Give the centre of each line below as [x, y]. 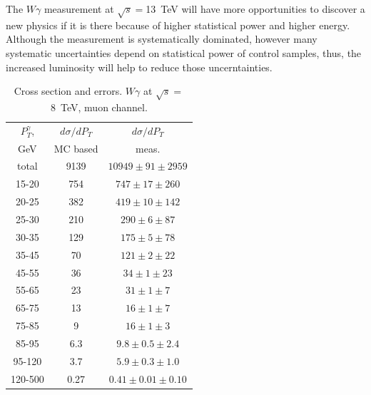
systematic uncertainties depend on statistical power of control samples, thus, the [184, 52]
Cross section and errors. [68, 91]
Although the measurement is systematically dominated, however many [162, 39]
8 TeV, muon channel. [99, 107]
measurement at [79, 9]
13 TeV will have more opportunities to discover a [255, 9]
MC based [76, 148]
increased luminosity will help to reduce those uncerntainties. [139, 67]
